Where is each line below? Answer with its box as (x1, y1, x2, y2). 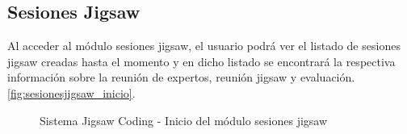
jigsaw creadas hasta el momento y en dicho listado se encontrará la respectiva (7, 52, 396, 69)
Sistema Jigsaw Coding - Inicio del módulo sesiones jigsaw (40, 111, 328, 128)
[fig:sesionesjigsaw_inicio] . (7, 84, 136, 101)
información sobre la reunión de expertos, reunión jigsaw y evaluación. (7, 69, 355, 86)
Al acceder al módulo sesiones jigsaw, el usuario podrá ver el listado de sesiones (7, 37, 401, 54)
